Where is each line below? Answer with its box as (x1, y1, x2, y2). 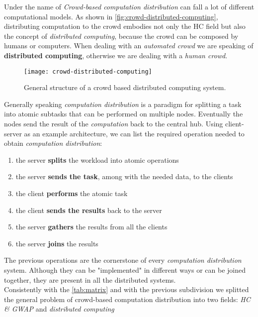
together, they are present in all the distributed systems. (4, 274, 176, 285)
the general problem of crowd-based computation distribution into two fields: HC (4, 294, 251, 304)
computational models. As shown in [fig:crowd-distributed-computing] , (4, 11, 218, 21)
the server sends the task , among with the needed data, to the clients (15, 171, 233, 182)
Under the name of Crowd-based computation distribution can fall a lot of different (4, 1, 255, 11)
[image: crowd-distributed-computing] (24, 68, 152, 75)
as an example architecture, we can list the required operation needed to (24, 128, 245, 138)
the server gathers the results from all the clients (15, 221, 168, 232)
